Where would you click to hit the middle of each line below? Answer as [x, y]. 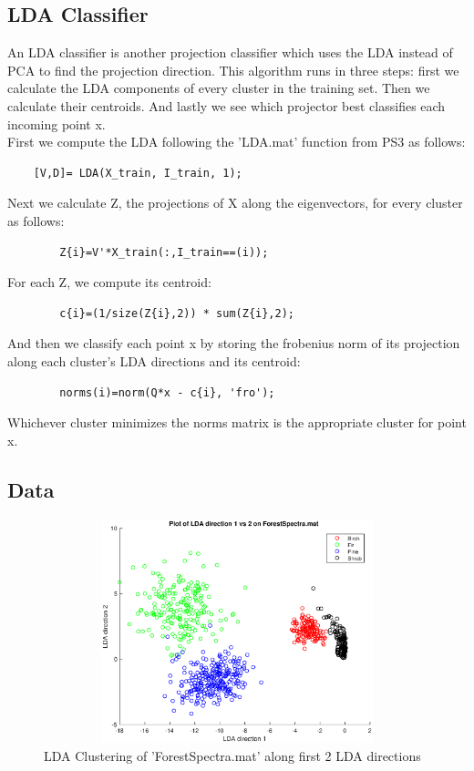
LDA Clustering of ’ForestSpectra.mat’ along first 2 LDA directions [232, 755]
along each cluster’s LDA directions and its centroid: [154, 360]
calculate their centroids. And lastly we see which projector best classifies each [227, 105]
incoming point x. [57, 123]
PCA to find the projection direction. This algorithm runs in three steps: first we [233, 70]
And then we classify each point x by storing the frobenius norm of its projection [234, 343]
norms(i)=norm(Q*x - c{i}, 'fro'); [167, 392]
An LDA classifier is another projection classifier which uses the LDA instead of [230, 52]
